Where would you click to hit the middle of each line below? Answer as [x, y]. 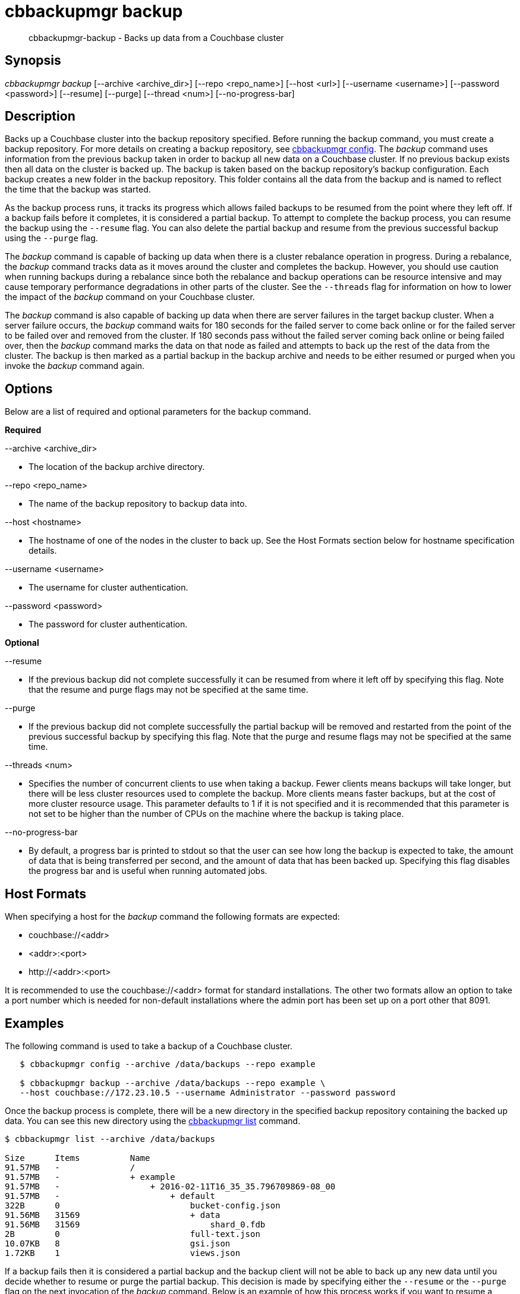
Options [29, 389]
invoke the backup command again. [75, 366]
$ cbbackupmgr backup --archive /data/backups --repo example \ [173, 1083]
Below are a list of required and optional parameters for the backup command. [158, 412]
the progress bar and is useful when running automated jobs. [148, 871]
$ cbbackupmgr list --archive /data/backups [110, 1139]
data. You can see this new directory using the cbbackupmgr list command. [153, 1121]
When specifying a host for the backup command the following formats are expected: [172, 917]
